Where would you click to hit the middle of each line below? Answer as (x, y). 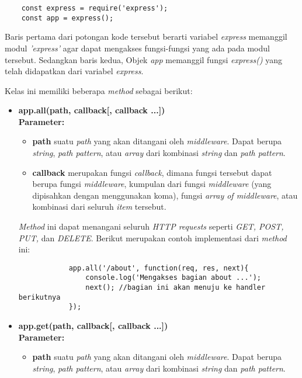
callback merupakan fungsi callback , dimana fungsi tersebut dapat (152, 172)
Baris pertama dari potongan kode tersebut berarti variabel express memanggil (146, 37)
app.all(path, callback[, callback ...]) (92, 110)
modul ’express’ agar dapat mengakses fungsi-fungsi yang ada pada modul (137, 48)
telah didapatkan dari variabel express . (74, 71)
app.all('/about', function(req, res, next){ (159, 268)
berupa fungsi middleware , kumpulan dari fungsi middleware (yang (152, 184)
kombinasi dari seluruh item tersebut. (99, 207)
